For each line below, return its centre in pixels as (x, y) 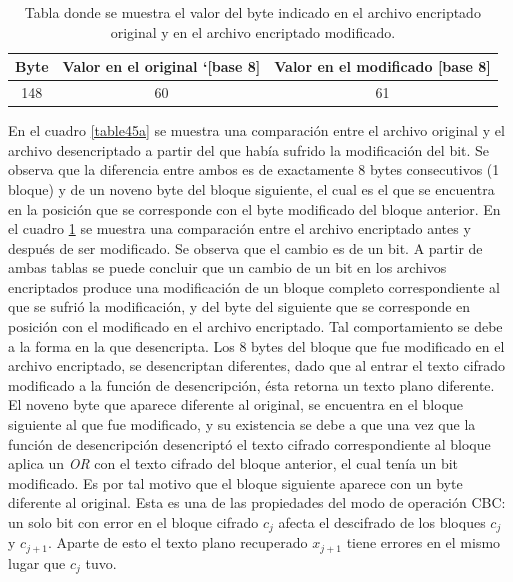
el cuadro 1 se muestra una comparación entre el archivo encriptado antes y (239, 228)
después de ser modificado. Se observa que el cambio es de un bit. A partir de (245, 247)
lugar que (37, 562)
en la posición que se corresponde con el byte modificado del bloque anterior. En (254, 208)
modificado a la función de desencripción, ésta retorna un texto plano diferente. (251, 384)
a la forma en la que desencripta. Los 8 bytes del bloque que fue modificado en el (256, 345)
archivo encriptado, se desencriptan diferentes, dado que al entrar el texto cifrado (257, 365)
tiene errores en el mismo (423, 542)
